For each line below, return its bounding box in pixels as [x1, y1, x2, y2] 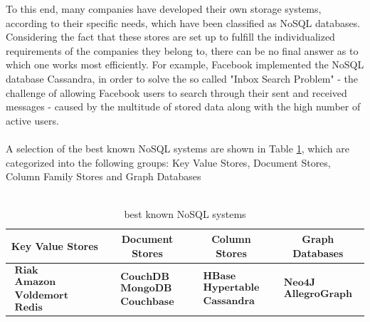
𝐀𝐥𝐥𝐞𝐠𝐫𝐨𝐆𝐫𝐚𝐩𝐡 [283, 289, 352, 299]
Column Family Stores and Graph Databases [6, 169, 201, 184]
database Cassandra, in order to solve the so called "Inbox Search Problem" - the [6, 71, 358, 85]
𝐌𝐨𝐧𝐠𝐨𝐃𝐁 [120, 283, 172, 294]
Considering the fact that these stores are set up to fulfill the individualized [6, 29, 335, 44]
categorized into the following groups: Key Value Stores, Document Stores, [6, 155, 331, 170]
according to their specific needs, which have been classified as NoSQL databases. [6, 15, 361, 30]
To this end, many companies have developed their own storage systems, [6, 1, 322, 16]
